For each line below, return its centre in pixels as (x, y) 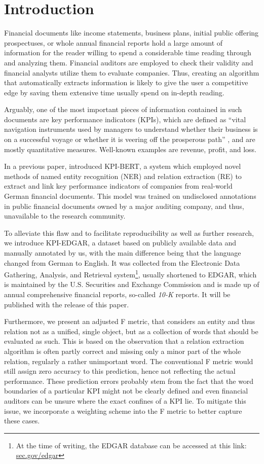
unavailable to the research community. (65, 216)
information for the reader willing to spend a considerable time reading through (128, 52)
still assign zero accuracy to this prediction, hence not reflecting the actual (120, 371)
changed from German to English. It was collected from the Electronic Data (122, 262)
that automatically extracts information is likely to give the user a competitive (126, 82)
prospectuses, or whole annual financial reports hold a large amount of (114, 42)
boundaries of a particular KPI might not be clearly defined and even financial (126, 391)
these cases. (22, 421)
